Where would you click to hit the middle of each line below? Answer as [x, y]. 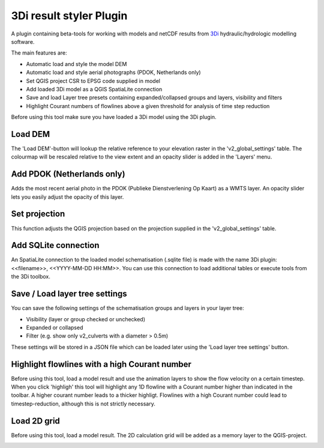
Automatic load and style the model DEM [76, 64]
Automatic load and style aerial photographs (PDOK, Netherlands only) [113, 73]
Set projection [38, 214]
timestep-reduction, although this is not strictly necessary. [83, 404]
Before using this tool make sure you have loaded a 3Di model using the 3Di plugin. [114, 117]
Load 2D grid [35, 421]
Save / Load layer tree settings [69, 294]
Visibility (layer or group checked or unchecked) [86, 319]
